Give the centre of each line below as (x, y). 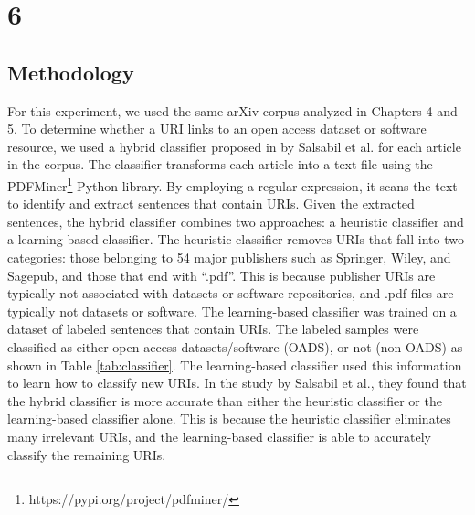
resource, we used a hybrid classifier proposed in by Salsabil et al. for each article (234, 146)
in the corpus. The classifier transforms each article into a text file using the (220, 164)
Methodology (71, 72)
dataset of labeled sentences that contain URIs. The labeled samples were (213, 329)
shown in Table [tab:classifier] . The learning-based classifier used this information (235, 365)
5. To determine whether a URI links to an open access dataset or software (217, 129)
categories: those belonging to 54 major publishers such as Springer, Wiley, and (229, 257)
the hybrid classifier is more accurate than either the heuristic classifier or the (225, 400)
